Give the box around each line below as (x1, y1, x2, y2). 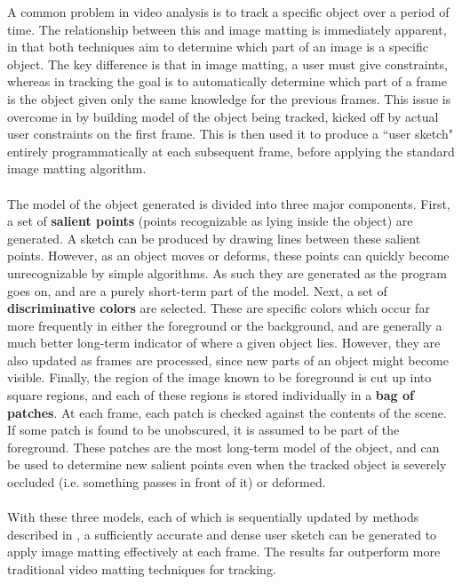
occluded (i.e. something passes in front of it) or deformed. (7, 473, 326, 492)
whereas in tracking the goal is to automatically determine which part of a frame (7, 72, 447, 91)
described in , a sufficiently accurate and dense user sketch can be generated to (7, 524, 437, 543)
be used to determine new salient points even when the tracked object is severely (7, 455, 447, 474)
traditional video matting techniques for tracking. (7, 560, 276, 578)
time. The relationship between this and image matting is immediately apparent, (7, 20, 447, 38)
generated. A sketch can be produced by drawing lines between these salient (7, 228, 421, 247)
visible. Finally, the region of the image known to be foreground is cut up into (7, 368, 432, 387)
